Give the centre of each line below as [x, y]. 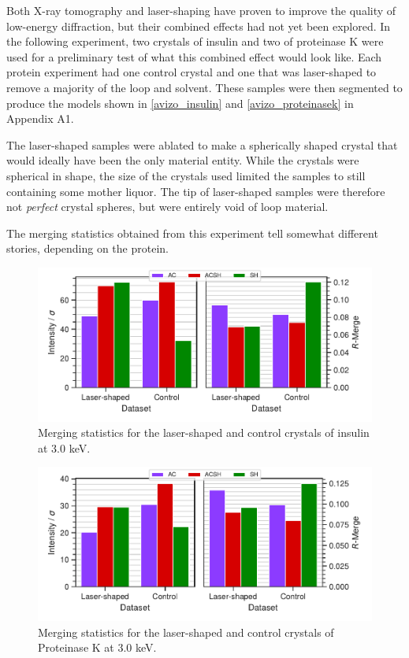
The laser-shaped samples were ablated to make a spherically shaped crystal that [202, 144]
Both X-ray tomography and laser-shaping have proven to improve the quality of [201, 10]
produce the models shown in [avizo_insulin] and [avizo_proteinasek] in [180, 103]
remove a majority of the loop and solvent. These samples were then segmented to [204, 87]
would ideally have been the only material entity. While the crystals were [183, 160]
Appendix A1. [40, 118]
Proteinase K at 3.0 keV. [97, 647]
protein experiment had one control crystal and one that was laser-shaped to [191, 72]
